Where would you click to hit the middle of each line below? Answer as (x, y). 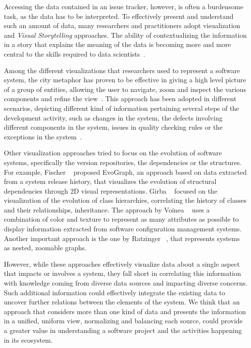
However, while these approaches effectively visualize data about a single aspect (122, 264)
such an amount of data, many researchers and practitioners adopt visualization (122, 25)
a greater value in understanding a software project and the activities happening (123, 330)
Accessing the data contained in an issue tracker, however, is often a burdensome (124, 6)
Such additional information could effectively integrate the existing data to (115, 292)
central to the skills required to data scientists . (75, 53)
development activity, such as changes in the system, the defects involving (113, 117)
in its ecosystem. (28, 340)
